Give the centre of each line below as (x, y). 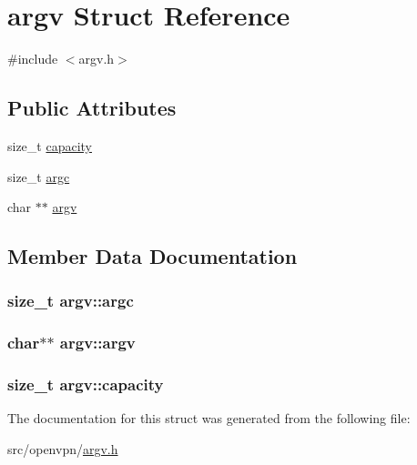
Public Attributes (92, 108)
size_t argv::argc (71, 301)
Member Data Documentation (153, 256)
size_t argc (39, 176)
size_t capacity (50, 145)
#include (33, 59)
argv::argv (97, 343)
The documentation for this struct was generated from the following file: (209, 418)
